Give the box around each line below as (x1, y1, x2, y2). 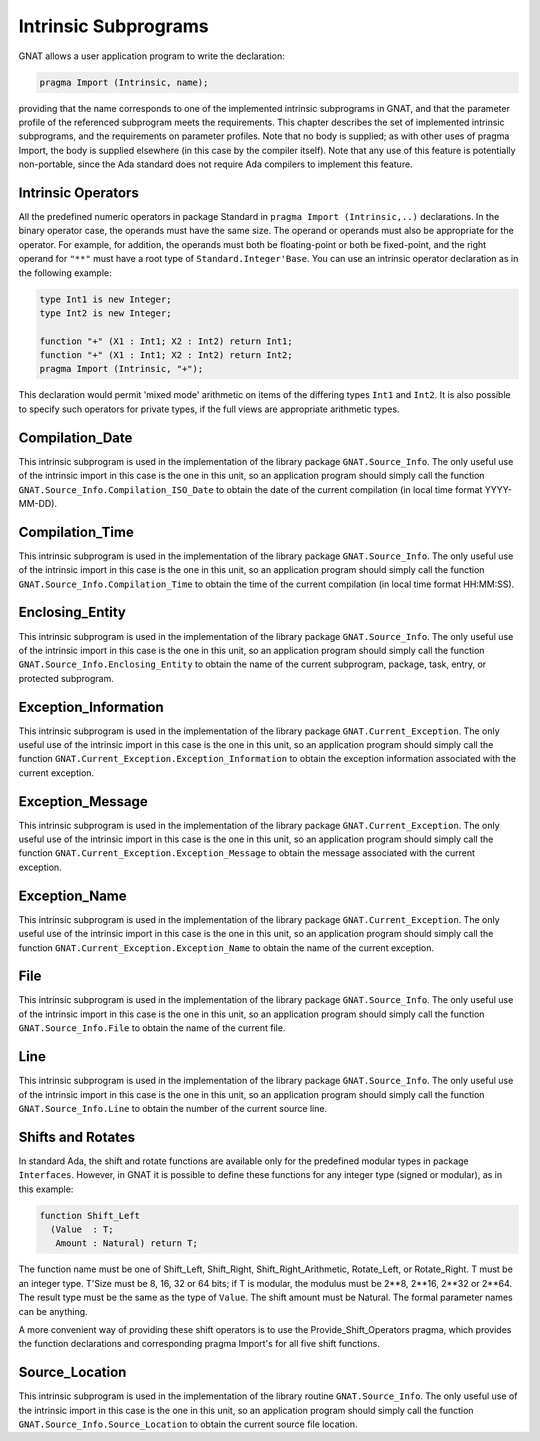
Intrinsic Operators (18, 184, 139, 201)
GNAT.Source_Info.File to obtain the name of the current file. (18, 1022, 286, 1034)
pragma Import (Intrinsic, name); (39, 76, 209, 88)
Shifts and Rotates (18, 1128, 135, 1145)
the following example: (18, 266, 112, 279)
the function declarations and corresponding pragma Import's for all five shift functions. (18, 1338, 380, 1350)
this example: (18, 1183, 74, 1195)
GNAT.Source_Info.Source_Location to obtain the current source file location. (18, 1418, 358, 1430)
